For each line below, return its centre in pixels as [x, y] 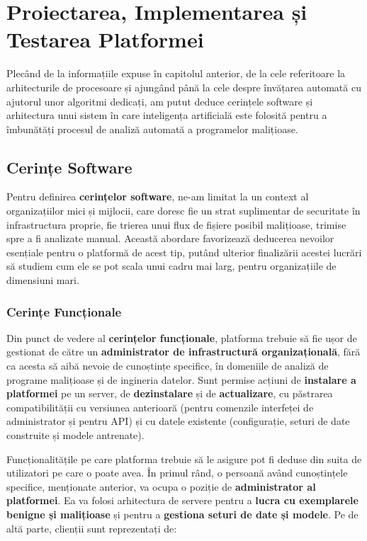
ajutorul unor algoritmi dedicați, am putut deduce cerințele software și [160, 101]
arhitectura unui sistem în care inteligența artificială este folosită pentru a [167, 115]
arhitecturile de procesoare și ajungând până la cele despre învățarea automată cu [184, 87]
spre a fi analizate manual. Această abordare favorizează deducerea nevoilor [170, 238]
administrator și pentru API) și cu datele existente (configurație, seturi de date [178, 421]
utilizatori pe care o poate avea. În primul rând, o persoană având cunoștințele [177, 473]
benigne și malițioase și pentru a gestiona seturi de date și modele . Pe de [182, 514]
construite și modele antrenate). [75, 435]
